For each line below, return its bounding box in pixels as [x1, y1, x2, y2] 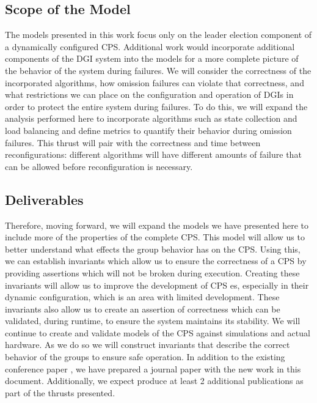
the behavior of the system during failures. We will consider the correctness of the [5, 64, 312, 76]
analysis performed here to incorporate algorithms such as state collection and [5, 112, 297, 125]
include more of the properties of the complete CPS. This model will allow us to [5, 231, 305, 243]
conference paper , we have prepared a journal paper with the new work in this [5, 362, 301, 375]
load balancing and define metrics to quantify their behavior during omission [5, 124, 292, 136]
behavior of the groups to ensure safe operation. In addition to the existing [5, 350, 285, 363]
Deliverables [5, 190, 84, 209]
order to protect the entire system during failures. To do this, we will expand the [5, 100, 308, 113]
